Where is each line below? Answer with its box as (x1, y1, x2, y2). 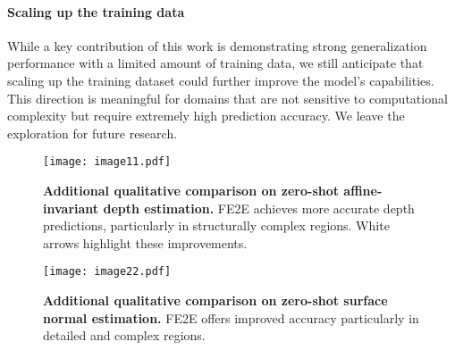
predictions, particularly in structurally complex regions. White (43, 216, 390, 235)
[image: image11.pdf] (43, 155, 172, 169)
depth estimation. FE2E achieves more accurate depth (103, 198, 415, 217)
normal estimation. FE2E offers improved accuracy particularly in (43, 308, 419, 327)
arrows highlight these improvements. (43, 233, 248, 252)
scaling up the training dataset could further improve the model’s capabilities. (7, 71, 434, 89)
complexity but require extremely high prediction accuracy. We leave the (7, 106, 405, 125)
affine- (343, 181, 383, 200)
